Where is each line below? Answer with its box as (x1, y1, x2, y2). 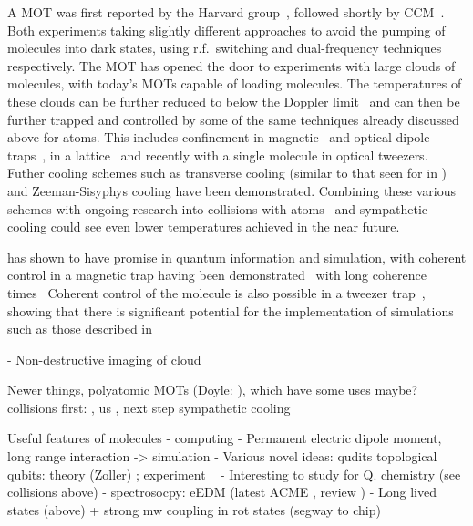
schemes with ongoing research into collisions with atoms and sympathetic (7, 199, 428, 218)
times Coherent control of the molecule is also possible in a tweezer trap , (7, 283, 426, 302)
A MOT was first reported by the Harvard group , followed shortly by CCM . (7, 3, 445, 21)
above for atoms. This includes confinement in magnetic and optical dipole (7, 128, 430, 147)
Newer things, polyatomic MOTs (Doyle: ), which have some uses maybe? (7, 380, 418, 399)
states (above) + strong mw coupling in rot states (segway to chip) (7, 500, 381, 519)
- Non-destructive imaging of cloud (7, 349, 201, 368)
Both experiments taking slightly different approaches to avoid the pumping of (7, 20, 446, 39)
